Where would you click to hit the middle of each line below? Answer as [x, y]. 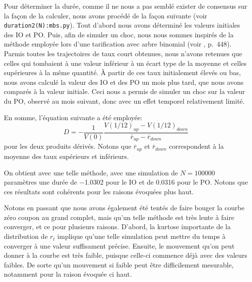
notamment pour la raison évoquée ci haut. [68, 274]
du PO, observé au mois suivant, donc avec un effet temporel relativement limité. [124, 101]
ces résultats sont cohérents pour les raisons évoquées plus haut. [99, 191]
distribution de [26, 236]
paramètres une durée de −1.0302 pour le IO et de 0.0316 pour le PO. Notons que [126, 182]
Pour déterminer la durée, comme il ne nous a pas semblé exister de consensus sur [126, 6]
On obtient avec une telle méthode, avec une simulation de [91, 172]
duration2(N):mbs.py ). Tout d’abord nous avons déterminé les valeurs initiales [122, 25]
